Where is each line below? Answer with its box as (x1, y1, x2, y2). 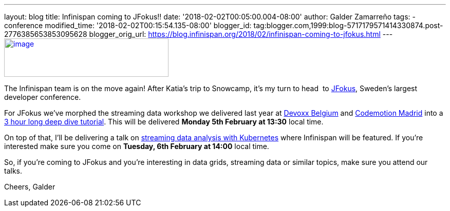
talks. (4, 166, 23, 175)
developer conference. (4, 93, 81, 101)
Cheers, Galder (4, 182, 55, 191)
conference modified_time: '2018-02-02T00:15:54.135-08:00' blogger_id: (4, 21, 252, 30)
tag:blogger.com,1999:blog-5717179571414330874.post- (253, 21, 443, 30)
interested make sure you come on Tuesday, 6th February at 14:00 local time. (4, 142, 269, 151)
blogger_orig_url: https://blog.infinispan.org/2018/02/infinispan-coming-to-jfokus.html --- (89, 30, 393, 38)
